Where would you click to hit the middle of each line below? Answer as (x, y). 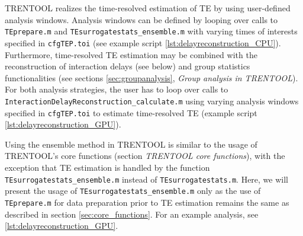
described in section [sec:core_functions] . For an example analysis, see (132, 214)
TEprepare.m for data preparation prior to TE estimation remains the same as (147, 202)
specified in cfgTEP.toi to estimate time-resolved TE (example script (131, 112)
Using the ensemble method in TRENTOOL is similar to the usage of (131, 144)
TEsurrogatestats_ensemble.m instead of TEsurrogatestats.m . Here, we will (146, 179)
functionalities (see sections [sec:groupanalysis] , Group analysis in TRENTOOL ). (151, 77)
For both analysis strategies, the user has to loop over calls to (117, 89)
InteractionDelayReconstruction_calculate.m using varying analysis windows (152, 101)
